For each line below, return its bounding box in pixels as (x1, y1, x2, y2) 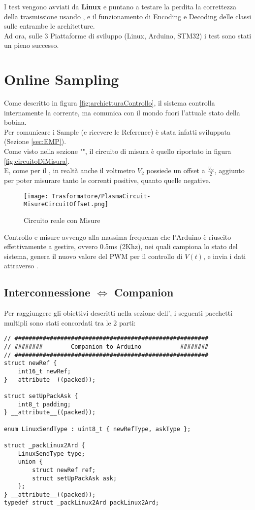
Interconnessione (4, 285, 91, 300)
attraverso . (4, 260, 38, 271)
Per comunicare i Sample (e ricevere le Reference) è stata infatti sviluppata (4, 126, 230, 137)
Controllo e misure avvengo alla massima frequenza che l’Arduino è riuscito (4, 231, 231, 242)
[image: (24, 192, 49, 200)
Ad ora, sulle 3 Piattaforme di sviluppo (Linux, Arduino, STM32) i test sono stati (4, 30, 252, 40)
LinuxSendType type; (18, 450, 85, 457)
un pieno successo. (4, 40, 59, 50)
